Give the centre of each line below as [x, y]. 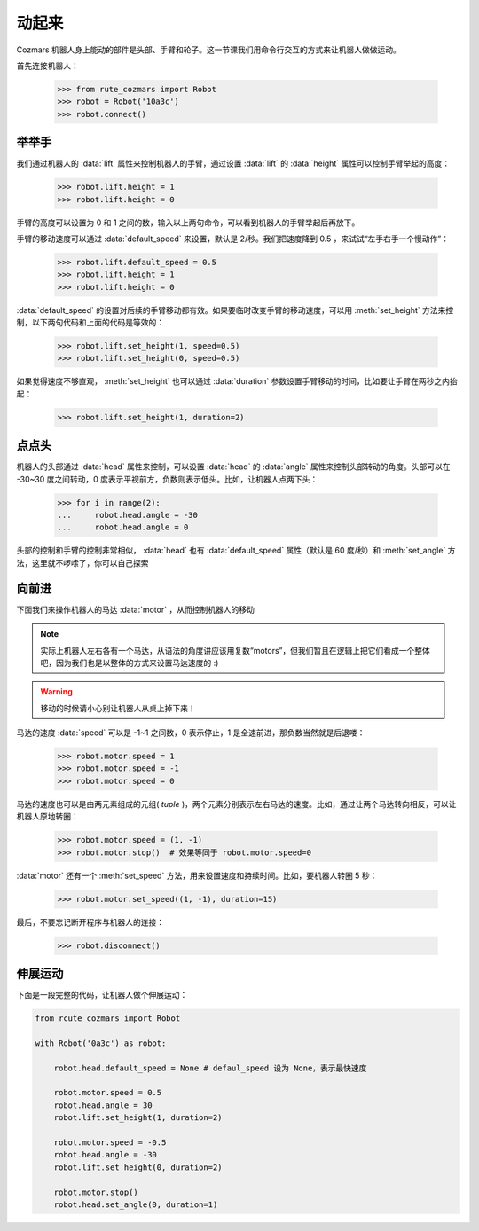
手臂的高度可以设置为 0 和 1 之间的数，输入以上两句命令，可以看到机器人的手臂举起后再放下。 [188, 223]
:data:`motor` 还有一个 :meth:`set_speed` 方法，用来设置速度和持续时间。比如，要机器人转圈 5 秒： [197, 875]
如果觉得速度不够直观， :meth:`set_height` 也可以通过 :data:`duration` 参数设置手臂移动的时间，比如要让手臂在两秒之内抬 [237, 381]
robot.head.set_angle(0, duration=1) [136, 1204]
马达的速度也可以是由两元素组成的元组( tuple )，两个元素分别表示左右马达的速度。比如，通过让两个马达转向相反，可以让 [236, 804]
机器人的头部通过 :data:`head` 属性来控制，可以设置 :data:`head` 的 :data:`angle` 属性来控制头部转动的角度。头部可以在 [234, 467]
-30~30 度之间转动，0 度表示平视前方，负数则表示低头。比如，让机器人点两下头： [167, 479]
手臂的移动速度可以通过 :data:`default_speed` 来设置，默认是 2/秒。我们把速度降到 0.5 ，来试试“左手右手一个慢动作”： [233, 239]
